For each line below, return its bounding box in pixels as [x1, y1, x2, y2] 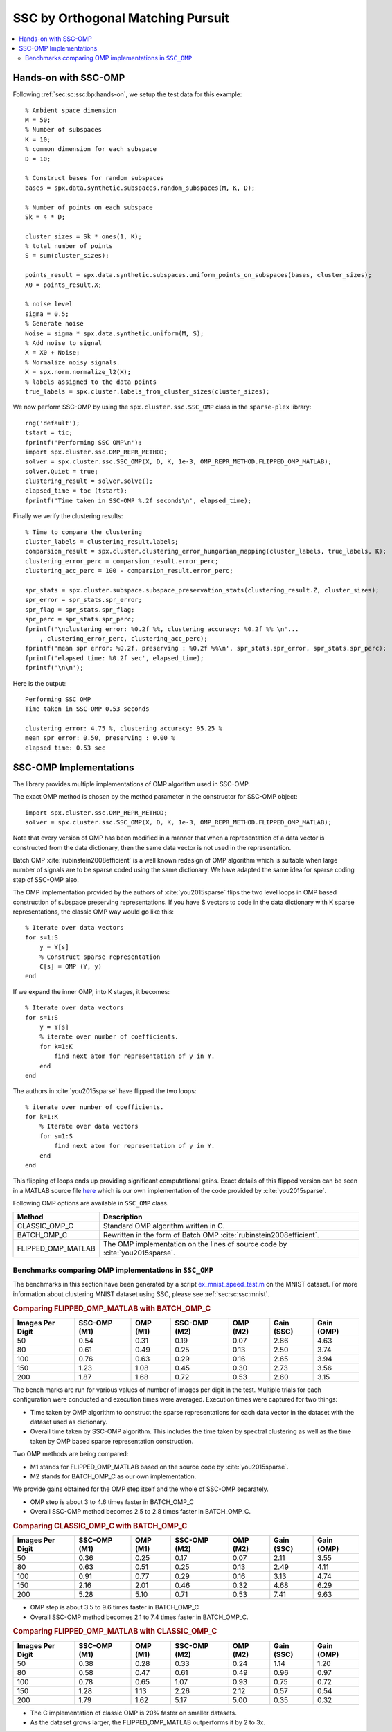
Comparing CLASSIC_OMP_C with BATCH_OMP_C [12, 1521, 188, 1530]
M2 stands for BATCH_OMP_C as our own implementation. [30, 1472, 197, 1481]
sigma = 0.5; [25, 310, 69, 318]
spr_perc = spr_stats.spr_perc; [25, 615, 135, 624]
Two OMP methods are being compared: [12, 1450, 129, 1458]
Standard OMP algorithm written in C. [103, 1221, 225, 1230]
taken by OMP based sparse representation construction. [30, 1437, 194, 1445]
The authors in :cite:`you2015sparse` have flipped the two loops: [12, 1087, 197, 1095]
